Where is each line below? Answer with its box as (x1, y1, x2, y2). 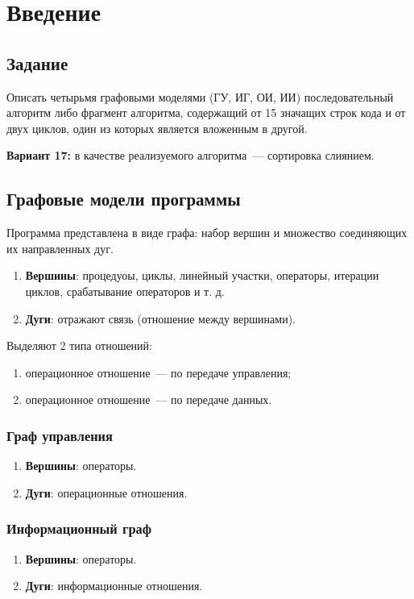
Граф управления (6, 425, 113, 445)
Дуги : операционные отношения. (25, 484, 188, 501)
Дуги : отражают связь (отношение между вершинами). (25, 310, 296, 327)
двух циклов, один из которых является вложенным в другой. (6, 119, 308, 136)
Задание (6, 50, 68, 75)
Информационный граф (6, 518, 152, 539)
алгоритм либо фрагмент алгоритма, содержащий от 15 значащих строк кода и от (6, 104, 406, 121)
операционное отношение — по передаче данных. (25, 391, 272, 408)
